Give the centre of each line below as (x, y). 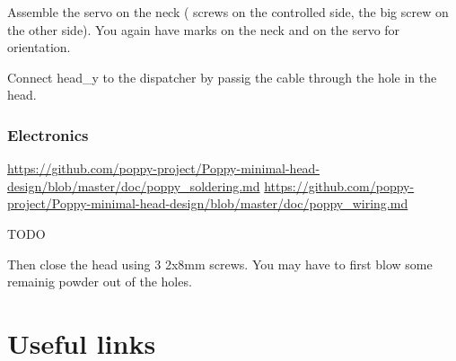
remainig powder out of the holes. (100, 282)
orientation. (39, 47)
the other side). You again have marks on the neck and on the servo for (204, 29)
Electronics (48, 134)
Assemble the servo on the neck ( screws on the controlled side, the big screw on (228, 12)
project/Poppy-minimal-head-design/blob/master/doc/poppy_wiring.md (208, 203)
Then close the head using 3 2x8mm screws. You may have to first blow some (220, 264)
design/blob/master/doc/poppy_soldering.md (134, 185)
